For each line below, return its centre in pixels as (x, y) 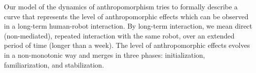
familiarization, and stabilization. (54, 64)
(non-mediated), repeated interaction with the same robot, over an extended (119, 35)
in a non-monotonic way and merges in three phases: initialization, (105, 55)
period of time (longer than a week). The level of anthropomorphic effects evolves (127, 45)
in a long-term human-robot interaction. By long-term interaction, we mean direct (128, 26)
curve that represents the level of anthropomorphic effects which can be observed (126, 16)
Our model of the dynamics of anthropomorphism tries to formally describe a (121, 6)
